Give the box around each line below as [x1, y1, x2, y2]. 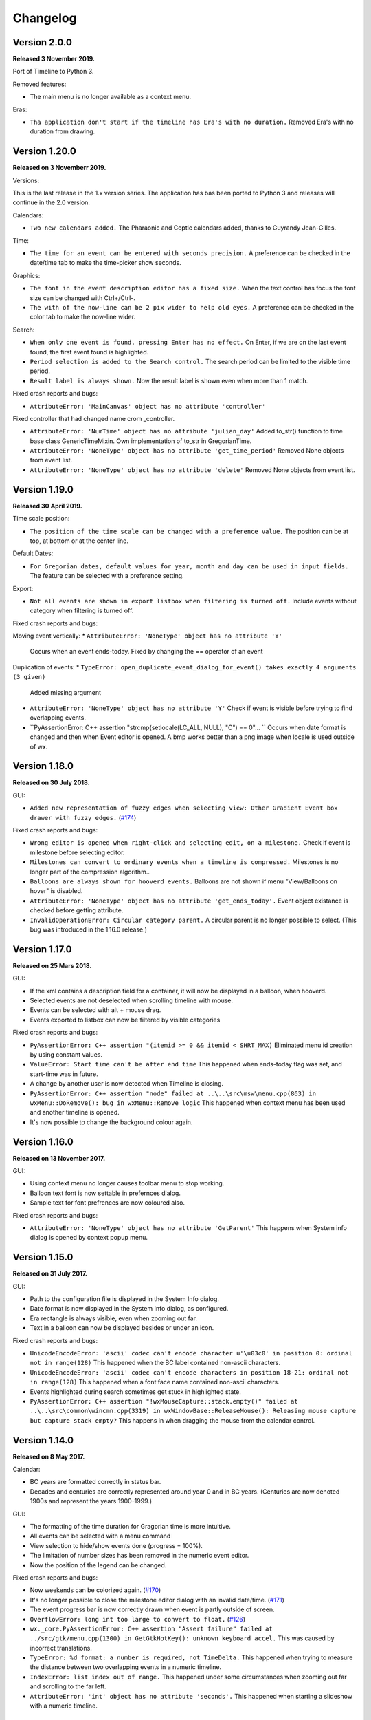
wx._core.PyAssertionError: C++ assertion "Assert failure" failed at [30, 1624, 273, 1633]
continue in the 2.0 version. [12, 198, 91, 206]
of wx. [30, 742, 48, 751]
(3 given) [12, 673, 46, 681]
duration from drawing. [30, 127, 95, 136]
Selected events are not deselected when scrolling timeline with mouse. [30, 996, 234, 1004]
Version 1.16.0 [12, 1136, 74, 1148]
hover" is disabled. [30, 887, 83, 895]
